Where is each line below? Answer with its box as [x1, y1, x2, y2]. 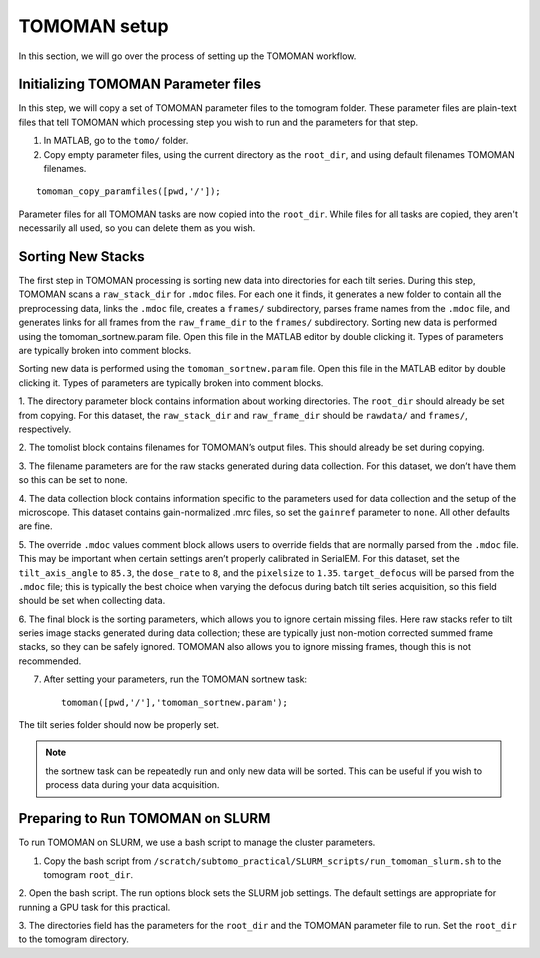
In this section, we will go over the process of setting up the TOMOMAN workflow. [18, 50, 357, 62]
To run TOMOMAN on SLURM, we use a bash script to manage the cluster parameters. [18, 836, 376, 849]
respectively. [18, 423, 72, 435]
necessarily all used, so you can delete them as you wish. [18, 222, 256, 234]
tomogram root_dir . [43, 868, 134, 880]
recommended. [18, 655, 82, 667]
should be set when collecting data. [18, 595, 166, 607]
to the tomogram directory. [18, 933, 129, 945]
